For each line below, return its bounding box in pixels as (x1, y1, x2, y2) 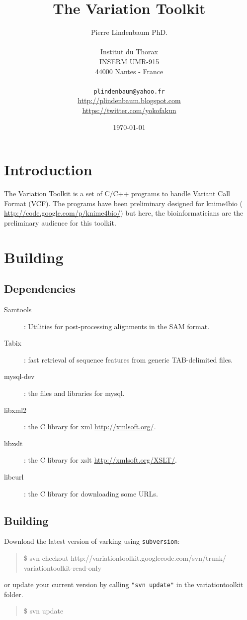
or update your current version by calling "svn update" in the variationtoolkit (4, 579, 244, 590)
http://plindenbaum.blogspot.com (78, 95, 181, 106)
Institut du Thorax (100, 46, 159, 57)
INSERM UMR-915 (99, 56, 159, 66)
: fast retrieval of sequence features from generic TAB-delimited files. (24, 354, 233, 365)
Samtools (4, 304, 32, 315)
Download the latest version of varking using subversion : (4, 536, 180, 546)
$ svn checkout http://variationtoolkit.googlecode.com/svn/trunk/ (23, 553, 226, 563)
